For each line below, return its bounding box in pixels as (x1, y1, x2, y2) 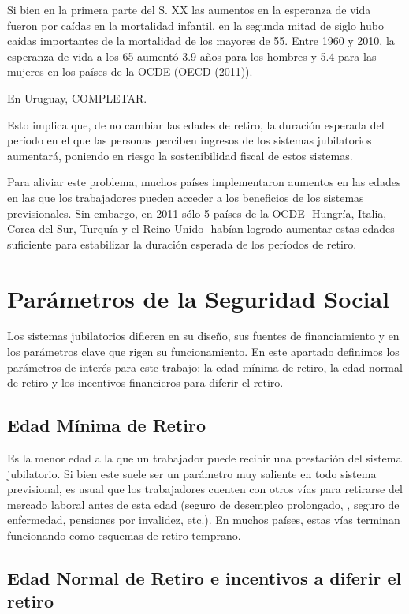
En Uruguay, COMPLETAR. (7, 89, 147, 106)
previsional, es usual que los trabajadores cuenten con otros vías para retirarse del (7, 481, 403, 497)
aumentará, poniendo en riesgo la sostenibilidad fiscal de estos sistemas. (7, 147, 353, 163)
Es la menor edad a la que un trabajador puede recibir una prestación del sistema (7, 450, 402, 466)
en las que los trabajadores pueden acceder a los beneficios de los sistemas (7, 189, 364, 205)
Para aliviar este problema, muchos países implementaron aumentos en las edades (7, 174, 401, 190)
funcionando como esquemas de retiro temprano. (7, 526, 241, 543)
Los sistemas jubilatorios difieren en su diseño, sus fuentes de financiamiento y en (7, 328, 400, 344)
